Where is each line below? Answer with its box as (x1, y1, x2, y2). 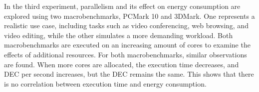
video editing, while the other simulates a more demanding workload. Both (4, 30, 233, 40)
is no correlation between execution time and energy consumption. (4, 78, 207, 89)
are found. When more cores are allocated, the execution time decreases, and (4, 59, 239, 69)
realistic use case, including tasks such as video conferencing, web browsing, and (4, 20, 249, 31)
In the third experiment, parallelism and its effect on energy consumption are (4, 1, 241, 11)
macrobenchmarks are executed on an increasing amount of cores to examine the (4, 40, 251, 50)
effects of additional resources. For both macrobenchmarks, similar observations (4, 49, 247, 59)
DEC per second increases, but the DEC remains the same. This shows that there (4, 69, 254, 79)
